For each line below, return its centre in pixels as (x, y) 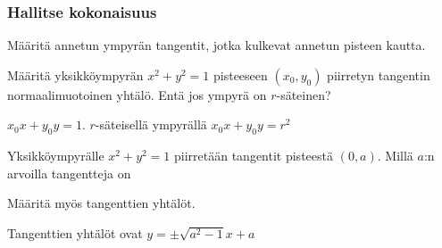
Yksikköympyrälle (56, 156)
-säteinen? (304, 94)
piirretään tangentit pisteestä (254, 156)
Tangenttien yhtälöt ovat (75, 232)
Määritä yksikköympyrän (75, 74)
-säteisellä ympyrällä (151, 124)
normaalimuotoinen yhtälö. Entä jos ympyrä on (137, 94)
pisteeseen (241, 74)
